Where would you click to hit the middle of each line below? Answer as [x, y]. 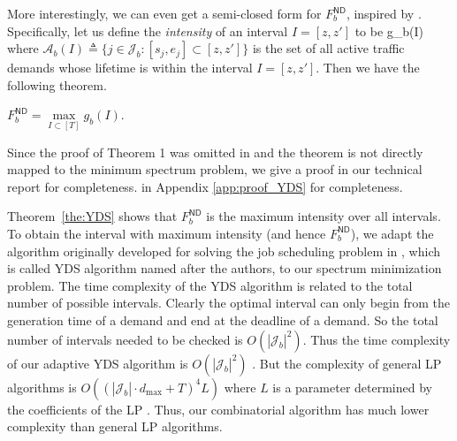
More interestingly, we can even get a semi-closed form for [164, 13]
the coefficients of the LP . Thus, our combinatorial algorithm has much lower [218, 409]
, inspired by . [384, 13]
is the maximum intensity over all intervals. [324, 216]
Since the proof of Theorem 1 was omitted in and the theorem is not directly [215, 152]
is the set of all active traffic [328, 48]
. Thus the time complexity [377, 339]
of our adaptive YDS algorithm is [98, 363]
